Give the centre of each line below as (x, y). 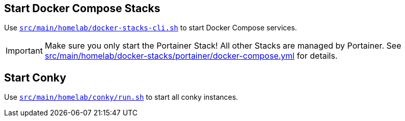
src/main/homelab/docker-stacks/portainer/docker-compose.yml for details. (191, 56)
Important (24, 51)
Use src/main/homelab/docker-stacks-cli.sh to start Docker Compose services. (151, 28)
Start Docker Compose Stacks (82, 8)
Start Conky (35, 77)
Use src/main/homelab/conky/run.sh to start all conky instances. (121, 97)
